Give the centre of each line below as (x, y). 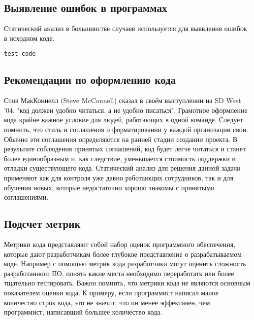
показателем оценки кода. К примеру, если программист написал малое (111, 292)
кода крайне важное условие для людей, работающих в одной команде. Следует (124, 120)
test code (20, 54)
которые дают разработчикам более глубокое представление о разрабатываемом (123, 254)
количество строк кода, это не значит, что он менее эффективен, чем (107, 302)
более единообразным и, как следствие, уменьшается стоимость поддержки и (120, 158)
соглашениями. (26, 197)
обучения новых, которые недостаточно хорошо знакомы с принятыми (109, 187)
